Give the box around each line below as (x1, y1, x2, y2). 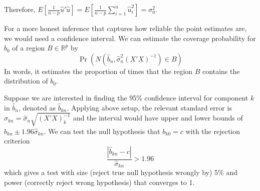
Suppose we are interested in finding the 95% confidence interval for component (4, 92, 248, 102)
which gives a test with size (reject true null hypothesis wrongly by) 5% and (4, 167, 237, 177)
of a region (12, 42, 45, 53)
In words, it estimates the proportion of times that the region (4, 65, 193, 76)
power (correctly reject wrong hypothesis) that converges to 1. (4, 177, 195, 187)
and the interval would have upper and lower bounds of (73, 112, 243, 123)
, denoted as (19, 102, 56, 112)
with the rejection (185, 125, 240, 136)
